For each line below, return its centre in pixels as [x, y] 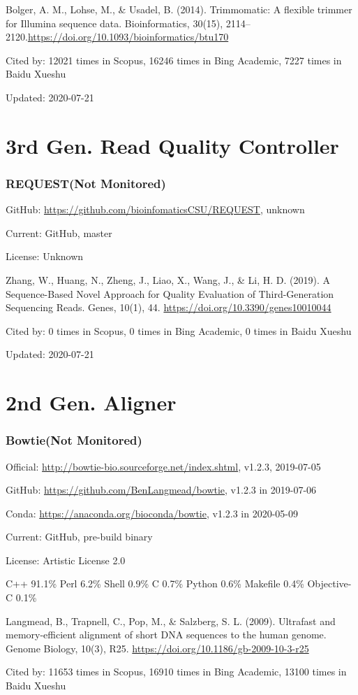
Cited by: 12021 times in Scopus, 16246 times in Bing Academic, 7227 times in [174, 60]
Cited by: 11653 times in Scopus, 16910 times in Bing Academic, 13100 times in [176, 672]
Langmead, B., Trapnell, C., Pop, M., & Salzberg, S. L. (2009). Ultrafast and [171, 621]
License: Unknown [45, 256]
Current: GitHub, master [59, 232]
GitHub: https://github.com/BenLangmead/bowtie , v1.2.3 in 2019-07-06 [161, 490]
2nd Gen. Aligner [91, 402]
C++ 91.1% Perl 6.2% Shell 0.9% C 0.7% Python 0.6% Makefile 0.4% [155, 583]
